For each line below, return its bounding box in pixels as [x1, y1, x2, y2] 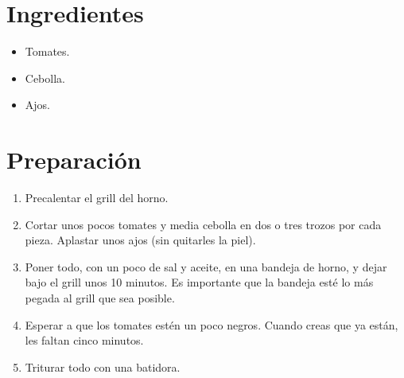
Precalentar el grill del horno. [25, 189, 169, 206]
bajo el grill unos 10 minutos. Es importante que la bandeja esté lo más [25, 274, 374, 290]
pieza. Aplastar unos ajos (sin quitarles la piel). [25, 232, 256, 248]
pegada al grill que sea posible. [25, 290, 175, 306]
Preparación [6, 143, 142, 176]
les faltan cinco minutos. [25, 332, 144, 349]
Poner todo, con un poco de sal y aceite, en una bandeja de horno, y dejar [25, 258, 387, 275]
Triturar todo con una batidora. [25, 358, 181, 375]
